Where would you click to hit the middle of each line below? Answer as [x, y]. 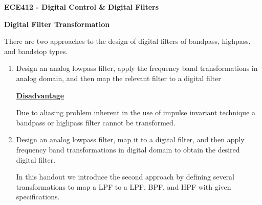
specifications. [38, 197]
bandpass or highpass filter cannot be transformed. [96, 122]
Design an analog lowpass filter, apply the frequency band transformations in [137, 68]
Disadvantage [40, 95]
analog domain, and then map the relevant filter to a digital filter [118, 78]
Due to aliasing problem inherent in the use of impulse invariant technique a [136, 112]
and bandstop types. [36, 51]
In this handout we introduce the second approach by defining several [125, 177]
